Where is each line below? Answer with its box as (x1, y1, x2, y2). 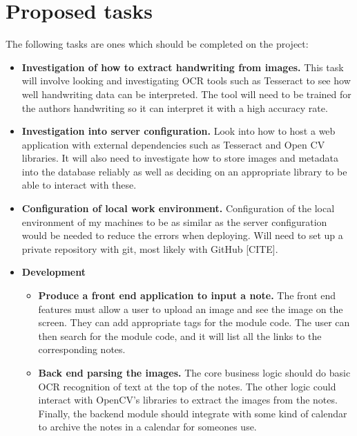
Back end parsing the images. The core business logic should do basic (38, 366, 351, 379)
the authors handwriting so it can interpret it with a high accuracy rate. (21, 100, 328, 115)
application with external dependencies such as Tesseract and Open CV (21, 137, 325, 151)
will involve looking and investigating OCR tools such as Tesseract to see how (21, 73, 351, 88)
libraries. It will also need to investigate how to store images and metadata (21, 151, 338, 165)
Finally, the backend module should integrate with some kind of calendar (38, 406, 347, 420)
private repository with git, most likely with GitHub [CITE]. (21, 241, 278, 256)
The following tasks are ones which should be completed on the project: (6, 37, 309, 51)
